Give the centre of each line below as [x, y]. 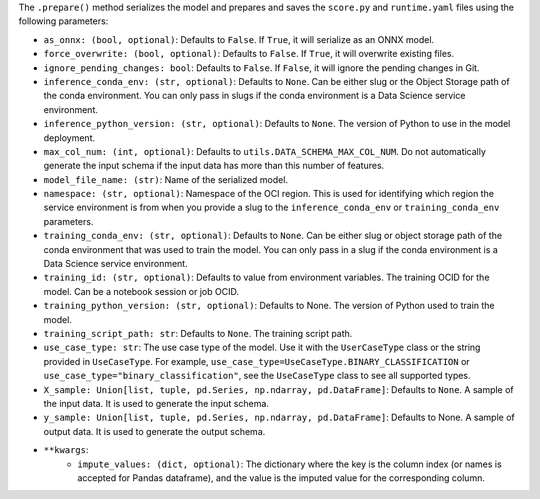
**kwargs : [66, 450]
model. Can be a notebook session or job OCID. [141, 291]
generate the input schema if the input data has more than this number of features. [214, 166]
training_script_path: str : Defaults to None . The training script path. [198, 333]
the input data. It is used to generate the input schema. [156, 403]
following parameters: [63, 21]
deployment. [69, 137]
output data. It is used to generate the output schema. [154, 431]
